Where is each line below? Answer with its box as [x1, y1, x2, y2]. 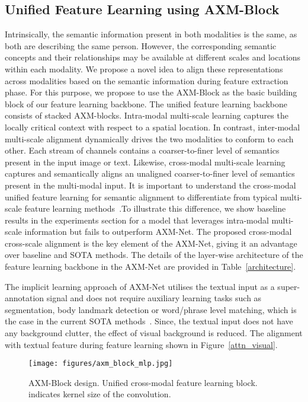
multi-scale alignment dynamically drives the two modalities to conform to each [5, 132, 294, 145]
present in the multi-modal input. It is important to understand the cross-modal [5, 178, 296, 191]
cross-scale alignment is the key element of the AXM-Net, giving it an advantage [5, 237, 297, 249]
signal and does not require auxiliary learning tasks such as [46, 292, 262, 304]
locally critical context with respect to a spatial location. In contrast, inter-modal [5, 120, 300, 133]
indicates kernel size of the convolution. [28, 388, 171, 400]
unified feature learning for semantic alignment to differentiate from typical [5, 190, 278, 203]
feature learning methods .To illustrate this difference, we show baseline [24, 202, 286, 215]
